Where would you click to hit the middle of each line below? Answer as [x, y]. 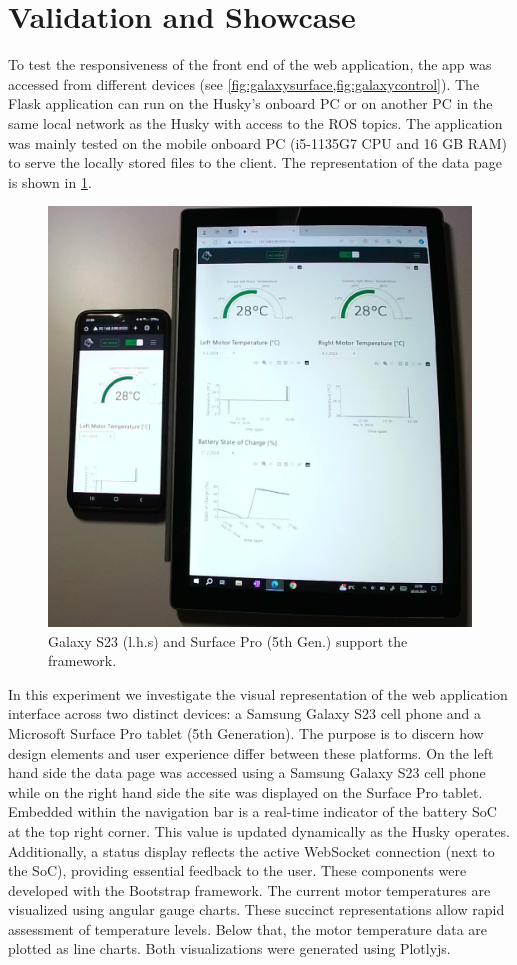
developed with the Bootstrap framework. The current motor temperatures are [249, 889]
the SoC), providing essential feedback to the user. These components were [237, 870]
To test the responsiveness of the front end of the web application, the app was [250, 64]
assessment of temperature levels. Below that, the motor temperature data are [248, 928]
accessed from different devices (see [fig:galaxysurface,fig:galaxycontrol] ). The [244, 83]
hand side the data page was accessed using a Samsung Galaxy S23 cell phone [247, 772]
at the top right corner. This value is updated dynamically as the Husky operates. [259, 830]
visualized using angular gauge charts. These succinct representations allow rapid [256, 909]
